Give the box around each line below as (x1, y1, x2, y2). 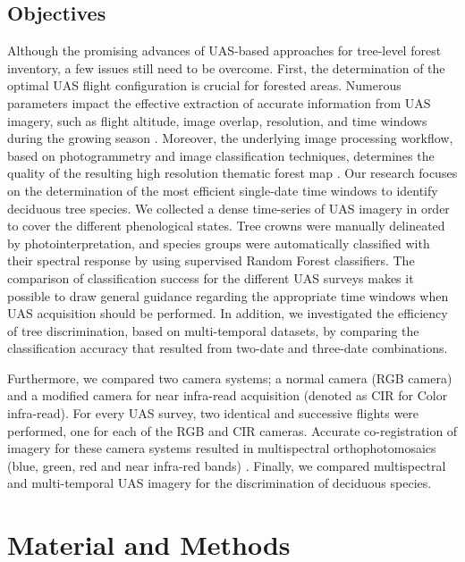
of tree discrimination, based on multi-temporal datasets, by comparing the (7, 321, 419, 340)
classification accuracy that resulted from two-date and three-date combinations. (7, 339, 448, 357)
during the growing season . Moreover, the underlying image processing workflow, (7, 129, 453, 147)
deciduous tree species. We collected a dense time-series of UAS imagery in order (7, 198, 450, 217)
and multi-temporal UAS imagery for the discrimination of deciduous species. (7, 474, 432, 492)
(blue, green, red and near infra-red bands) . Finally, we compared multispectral (7, 456, 446, 474)
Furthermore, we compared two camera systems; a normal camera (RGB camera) (7, 368, 452, 387)
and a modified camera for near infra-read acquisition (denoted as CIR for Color (7, 386, 448, 405)
